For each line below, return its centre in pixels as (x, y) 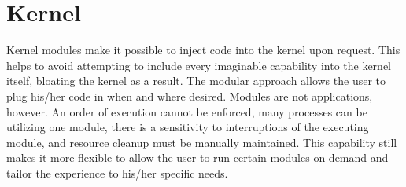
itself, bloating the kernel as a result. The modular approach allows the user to (196, 81)
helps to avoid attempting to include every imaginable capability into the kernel (199, 65)
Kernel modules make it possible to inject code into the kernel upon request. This (203, 50)
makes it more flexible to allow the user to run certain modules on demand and (197, 158)
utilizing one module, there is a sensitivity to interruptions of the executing (188, 127)
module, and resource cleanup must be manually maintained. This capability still (202, 142)
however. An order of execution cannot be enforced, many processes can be (187, 111)
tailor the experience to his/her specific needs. (117, 172)
